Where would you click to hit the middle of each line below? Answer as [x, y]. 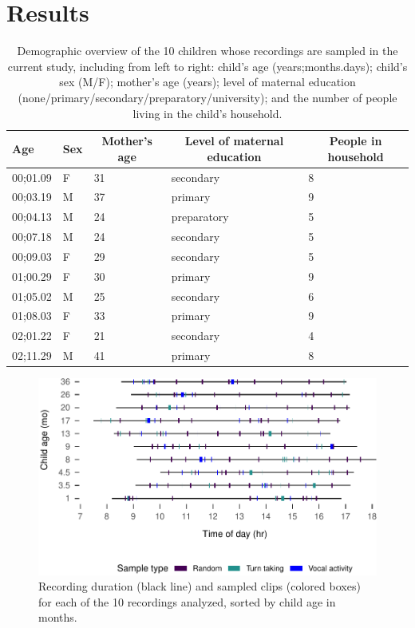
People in [356, 141]
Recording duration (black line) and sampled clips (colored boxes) [200, 586]
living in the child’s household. [207, 113]
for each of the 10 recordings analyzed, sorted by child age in [187, 601]
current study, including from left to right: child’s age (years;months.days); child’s [207, 66]
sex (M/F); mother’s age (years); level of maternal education [207, 82]
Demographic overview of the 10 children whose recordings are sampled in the [207, 51]
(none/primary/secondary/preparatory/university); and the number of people [207, 97]
